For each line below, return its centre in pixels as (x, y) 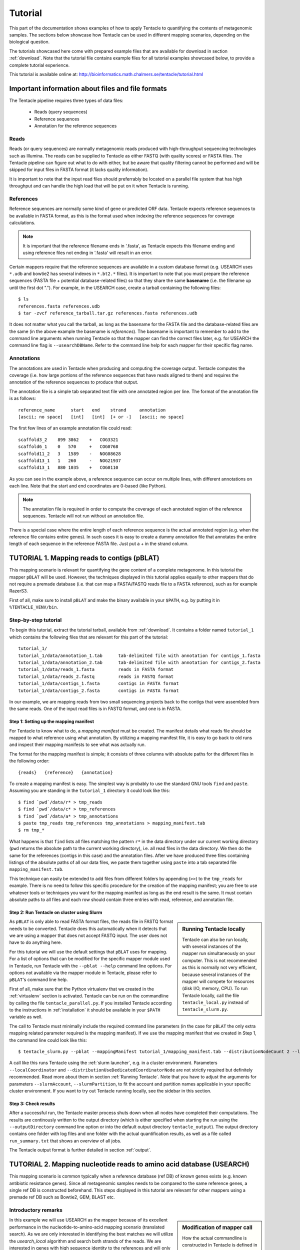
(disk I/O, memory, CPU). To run (215, 988)
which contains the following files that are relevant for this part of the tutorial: (89, 637)
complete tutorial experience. (39, 65)
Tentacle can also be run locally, (215, 939)
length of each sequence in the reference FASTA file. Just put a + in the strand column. (99, 544)
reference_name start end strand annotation (92, 410)
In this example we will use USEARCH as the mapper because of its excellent (88, 1220)
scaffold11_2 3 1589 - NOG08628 (69, 453)
